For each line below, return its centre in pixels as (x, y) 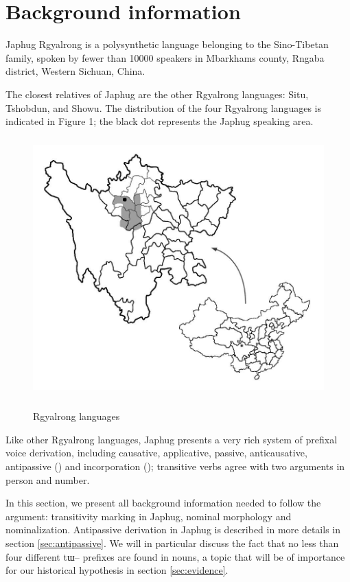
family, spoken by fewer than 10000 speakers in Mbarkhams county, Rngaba (165, 57)
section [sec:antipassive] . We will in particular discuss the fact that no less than (172, 543)
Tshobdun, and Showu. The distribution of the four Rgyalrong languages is (163, 107)
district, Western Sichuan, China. (75, 71)
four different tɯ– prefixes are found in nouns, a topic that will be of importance (175, 556)
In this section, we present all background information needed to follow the (163, 503)
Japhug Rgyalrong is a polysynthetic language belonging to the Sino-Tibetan (167, 44)
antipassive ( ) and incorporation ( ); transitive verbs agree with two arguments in (175, 466)
